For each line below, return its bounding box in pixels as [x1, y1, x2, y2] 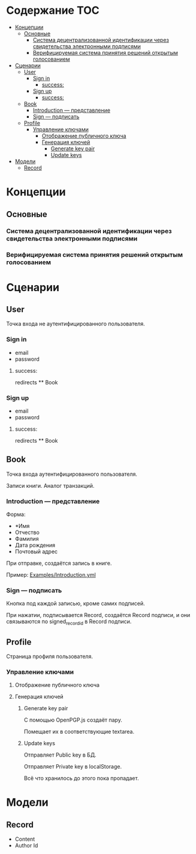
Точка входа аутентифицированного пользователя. [6, 470, 138, 478]
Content [14, 835, 35, 843]
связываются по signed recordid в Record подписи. [6, 618, 132, 627]
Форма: [6, 511, 26, 518]
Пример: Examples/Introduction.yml [6, 571, 96, 579]
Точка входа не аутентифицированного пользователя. [6, 320, 145, 328]
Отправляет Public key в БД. [23, 751, 97, 758]
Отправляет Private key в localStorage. [23, 763, 122, 770]
